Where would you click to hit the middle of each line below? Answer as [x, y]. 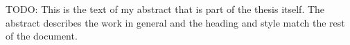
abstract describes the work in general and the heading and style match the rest [175, 22]
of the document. [42, 36]
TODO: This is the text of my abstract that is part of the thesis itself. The [165, 9]
